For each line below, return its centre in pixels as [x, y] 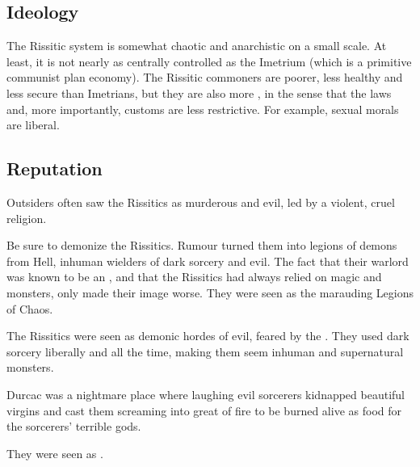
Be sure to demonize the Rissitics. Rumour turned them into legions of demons [202, 245]
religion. [27, 218]
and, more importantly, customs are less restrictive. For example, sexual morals [203, 109]
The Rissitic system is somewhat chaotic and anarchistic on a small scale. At [197, 46]
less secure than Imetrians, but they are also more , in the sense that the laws [199, 93]
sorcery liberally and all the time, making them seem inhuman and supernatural [205, 351]
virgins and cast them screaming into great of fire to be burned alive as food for [204, 410]
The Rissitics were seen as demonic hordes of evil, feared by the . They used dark [208, 336]
